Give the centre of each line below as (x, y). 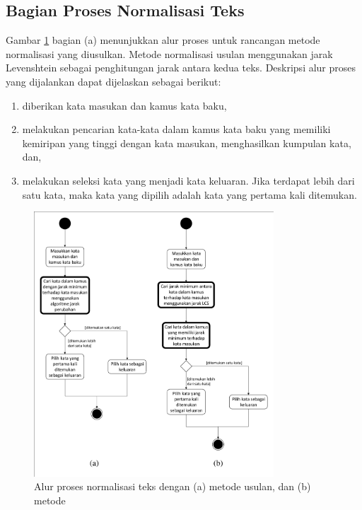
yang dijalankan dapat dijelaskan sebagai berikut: (113, 81)
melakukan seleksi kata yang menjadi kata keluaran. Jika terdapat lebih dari (188, 180)
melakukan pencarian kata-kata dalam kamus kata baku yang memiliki (176, 129)
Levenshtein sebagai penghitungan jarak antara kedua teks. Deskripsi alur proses (181, 68)
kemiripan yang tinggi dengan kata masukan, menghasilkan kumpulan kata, (187, 143)
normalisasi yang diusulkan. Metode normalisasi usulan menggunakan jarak (169, 53)
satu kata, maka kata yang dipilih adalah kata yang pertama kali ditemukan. (189, 194)
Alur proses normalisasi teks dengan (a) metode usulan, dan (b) (173, 486)
